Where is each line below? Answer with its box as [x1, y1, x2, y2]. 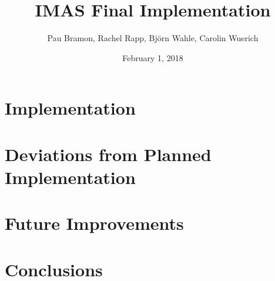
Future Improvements [5, 211, 184, 235]
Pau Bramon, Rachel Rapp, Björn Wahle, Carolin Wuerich [47, 32, 259, 44]
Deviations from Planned [5, 142, 212, 166]
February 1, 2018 [122, 51, 183, 63]
